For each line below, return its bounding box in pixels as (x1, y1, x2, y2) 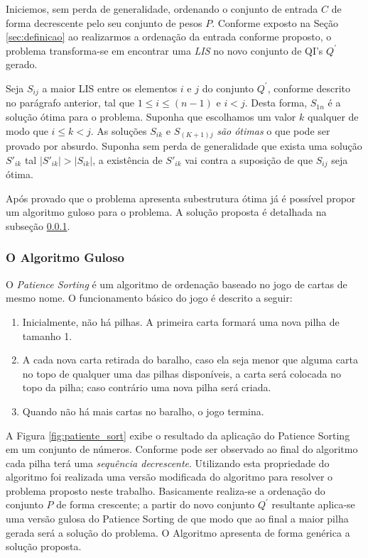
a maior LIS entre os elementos (42, 80, 178, 95)
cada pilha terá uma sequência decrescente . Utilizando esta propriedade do (6, 455, 330, 470)
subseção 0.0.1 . (6, 218, 70, 233)
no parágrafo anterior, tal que (6, 95, 135, 110)
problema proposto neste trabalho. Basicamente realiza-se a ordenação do (6, 483, 325, 498)
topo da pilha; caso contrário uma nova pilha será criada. (22, 380, 271, 395)
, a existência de (92, 152, 163, 167)
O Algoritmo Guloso (6, 248, 124, 266)
